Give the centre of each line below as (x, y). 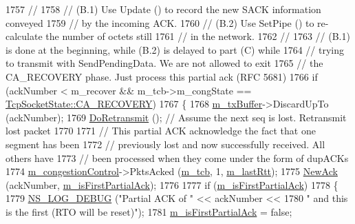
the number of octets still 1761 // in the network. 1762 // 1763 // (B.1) (198, 36)
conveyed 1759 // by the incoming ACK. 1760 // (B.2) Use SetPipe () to (160, 22)
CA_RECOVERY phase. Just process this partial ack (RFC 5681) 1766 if (162, 76)
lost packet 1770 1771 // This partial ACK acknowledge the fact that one (161, 131)
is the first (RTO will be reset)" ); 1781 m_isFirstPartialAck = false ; (149, 211)
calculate (24, 36)
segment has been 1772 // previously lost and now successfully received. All (165, 144)
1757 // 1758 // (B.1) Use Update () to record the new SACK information (163, 9)
